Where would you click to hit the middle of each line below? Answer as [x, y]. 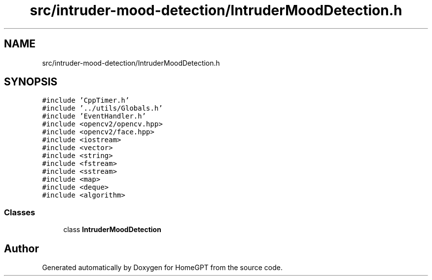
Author [21, 248]
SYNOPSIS [31, 82]
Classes [20, 212]
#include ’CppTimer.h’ [86, 100]
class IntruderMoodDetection [112, 230]
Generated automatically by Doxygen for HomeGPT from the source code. [162, 268]
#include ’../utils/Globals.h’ [102, 108]
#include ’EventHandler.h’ [94, 116]
